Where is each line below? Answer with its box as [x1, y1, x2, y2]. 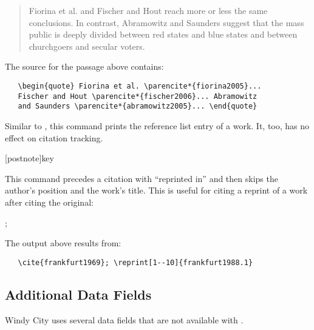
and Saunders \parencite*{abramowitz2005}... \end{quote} [18, 102, 258, 111]
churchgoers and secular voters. [29, 39, 145, 52]
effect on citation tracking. [5, 131, 103, 144]
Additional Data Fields [5, 285, 152, 303]
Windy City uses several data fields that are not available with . [5, 313, 244, 326]
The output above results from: [5, 237, 121, 249]
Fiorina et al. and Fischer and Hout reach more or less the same [29, 4, 268, 16]
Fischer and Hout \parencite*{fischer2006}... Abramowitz [18, 92, 258, 101]
